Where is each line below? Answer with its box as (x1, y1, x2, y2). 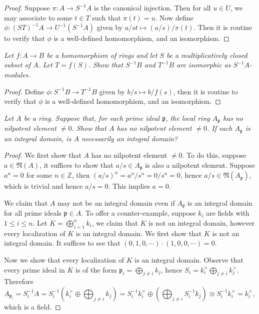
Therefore (4, 276, 33, 287)
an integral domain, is (4, 133, 71, 143)
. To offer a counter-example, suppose (81, 208, 196, 218)
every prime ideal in (4, 264, 65, 275)
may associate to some (4, 12, 72, 22)
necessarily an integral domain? (81, 133, 178, 143)
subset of (4, 59, 30, 70)
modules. (4, 69, 30, 79)
